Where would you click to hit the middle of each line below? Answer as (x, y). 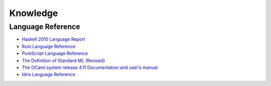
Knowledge (34, 13)
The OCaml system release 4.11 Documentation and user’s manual (90, 67)
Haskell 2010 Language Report (53, 39)
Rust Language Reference (49, 46)
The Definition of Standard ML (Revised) (63, 60)
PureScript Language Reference (55, 53)
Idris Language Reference (48, 74)
